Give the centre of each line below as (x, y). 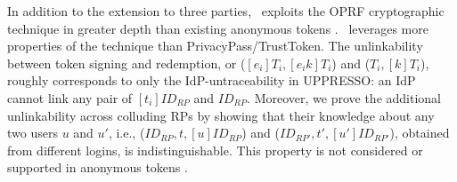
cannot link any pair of (70, 97)
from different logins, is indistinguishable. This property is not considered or (215, 150)
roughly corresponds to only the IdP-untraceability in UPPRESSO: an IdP (212, 80)
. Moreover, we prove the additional (344, 97)
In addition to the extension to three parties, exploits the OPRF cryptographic (226, 11)
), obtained (420, 133)
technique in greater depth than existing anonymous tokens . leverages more (218, 28)
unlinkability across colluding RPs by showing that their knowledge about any (221, 115)
